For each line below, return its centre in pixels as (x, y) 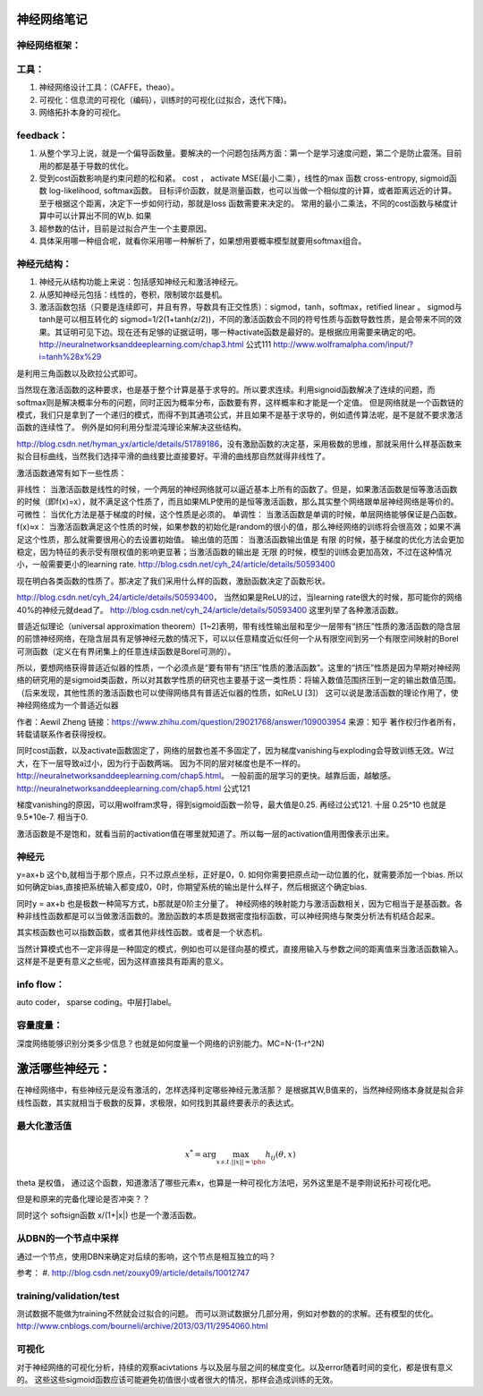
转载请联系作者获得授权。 (64, 735)
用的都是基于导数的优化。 (86, 166)
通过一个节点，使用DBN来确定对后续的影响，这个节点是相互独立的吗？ (146, 1256)
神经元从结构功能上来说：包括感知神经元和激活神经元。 (141, 282)
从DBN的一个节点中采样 (68, 1239)
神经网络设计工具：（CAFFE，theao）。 (109, 87)
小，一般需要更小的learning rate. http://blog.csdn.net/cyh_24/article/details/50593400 (176, 565)
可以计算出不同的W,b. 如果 (103, 216)
